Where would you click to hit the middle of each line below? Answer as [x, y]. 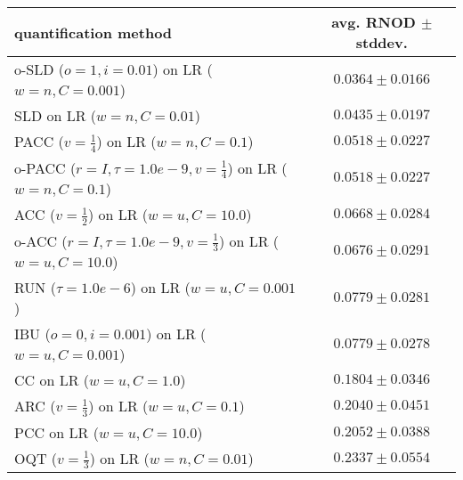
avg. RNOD [374, 22]
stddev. [382, 42]
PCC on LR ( [57, 432]
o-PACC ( [45, 167]
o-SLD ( [40, 69]
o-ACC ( [41, 240]
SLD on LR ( [56, 115]
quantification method [93, 32]
